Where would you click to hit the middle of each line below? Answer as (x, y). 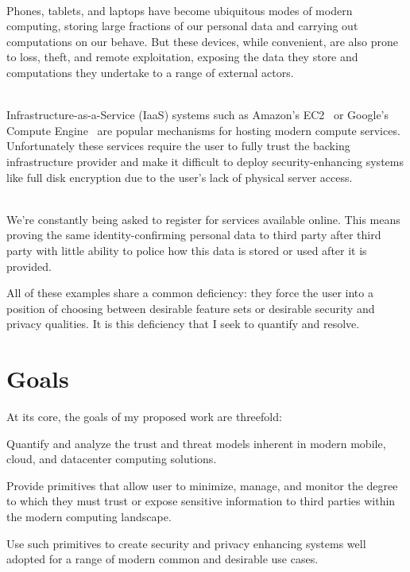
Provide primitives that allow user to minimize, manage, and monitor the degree (202, 485)
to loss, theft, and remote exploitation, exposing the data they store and (182, 57)
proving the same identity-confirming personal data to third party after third (194, 235)
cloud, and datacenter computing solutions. (112, 459)
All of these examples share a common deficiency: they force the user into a (190, 293)
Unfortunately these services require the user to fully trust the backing (178, 146)
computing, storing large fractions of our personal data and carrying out (182, 26)
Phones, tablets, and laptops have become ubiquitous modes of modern (180, 10)
